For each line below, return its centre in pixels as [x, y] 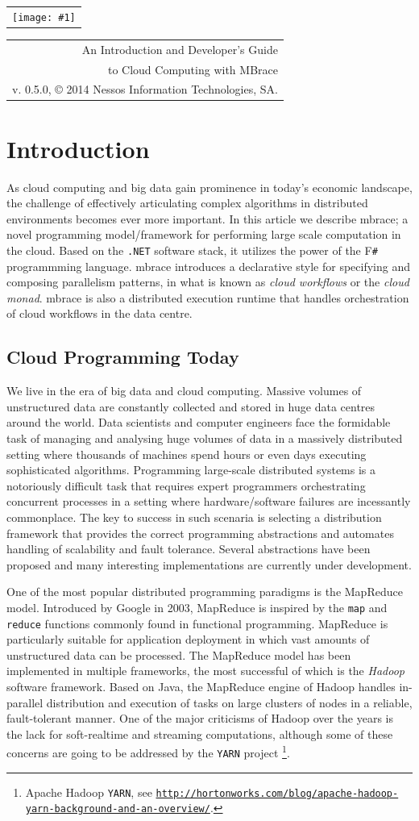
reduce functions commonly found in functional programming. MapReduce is [197, 623]
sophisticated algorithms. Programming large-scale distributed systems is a [191, 470]
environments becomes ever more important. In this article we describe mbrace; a [207, 218]
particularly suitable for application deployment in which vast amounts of [188, 639]
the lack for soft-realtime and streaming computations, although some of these [200, 733]
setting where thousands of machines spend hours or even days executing [187, 454]
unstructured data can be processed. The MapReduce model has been [179, 654]
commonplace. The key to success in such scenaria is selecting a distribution [194, 517]
